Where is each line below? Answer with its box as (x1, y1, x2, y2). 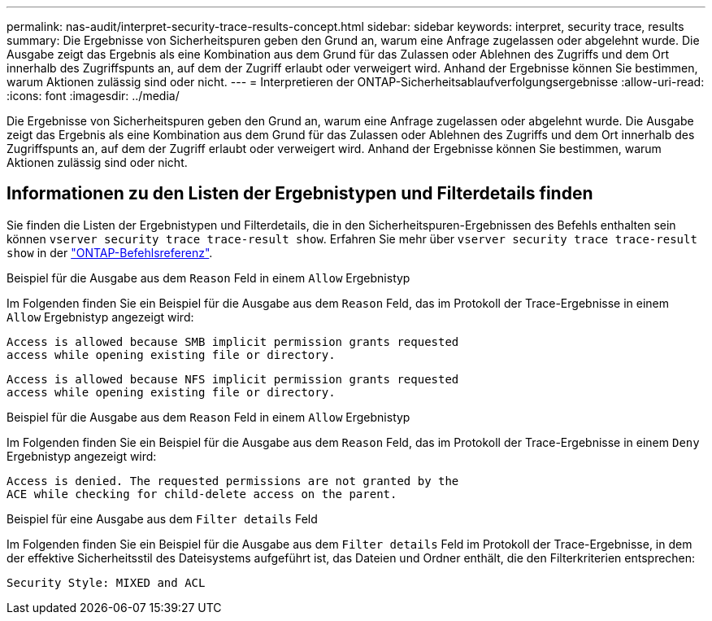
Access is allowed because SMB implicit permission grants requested (7, 335, 459, 348)
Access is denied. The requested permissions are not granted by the (7, 474, 459, 488)
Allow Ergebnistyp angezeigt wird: (7, 309, 194, 324)
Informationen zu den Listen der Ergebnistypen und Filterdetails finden (7, 183, 593, 204)
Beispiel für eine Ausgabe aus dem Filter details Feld (7, 511, 318, 526)
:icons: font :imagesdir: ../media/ (7, 89, 180, 103)
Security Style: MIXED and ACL (7, 575, 206, 589)
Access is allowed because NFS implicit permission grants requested (7, 372, 459, 386)
